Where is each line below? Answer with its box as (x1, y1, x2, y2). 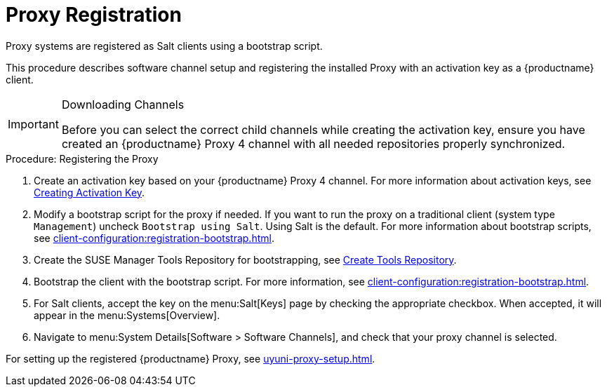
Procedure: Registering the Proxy (6, 152, 159, 165)
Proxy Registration (6, 3, 182, 27)
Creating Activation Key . (34, 186, 145, 198)
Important (8, 116, 59, 131)
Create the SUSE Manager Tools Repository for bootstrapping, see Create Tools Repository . (34, 253, 457, 266)
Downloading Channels (61, 97, 185, 111)
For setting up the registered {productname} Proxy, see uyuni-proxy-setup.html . (6, 352, 375, 365)
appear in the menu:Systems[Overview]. (34, 309, 220, 321)
